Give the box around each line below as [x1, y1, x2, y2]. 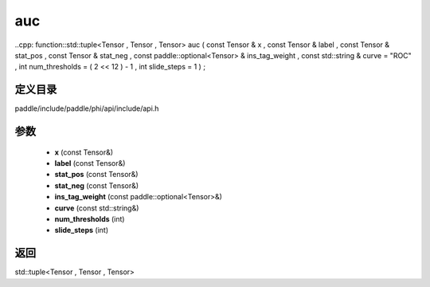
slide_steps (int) [54, 226, 109, 235]
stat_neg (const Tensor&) [54, 180, 139, 191]
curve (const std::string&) [54, 203, 139, 213]
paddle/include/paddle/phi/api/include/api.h [14, 104, 159, 113]
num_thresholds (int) [54, 214, 125, 223]
